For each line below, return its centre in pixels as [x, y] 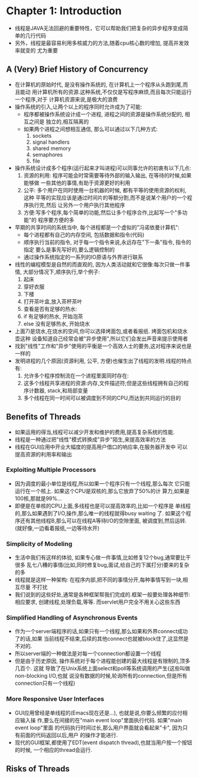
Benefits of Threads [43, 417]
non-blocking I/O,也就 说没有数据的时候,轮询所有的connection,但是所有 [101, 676]
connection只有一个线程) [45, 683]
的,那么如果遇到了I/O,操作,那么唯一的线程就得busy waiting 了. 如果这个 [100, 513]
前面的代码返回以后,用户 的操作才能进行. [69, 735]
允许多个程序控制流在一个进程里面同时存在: [76, 376]
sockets [42, 135]
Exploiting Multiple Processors [51, 470]
